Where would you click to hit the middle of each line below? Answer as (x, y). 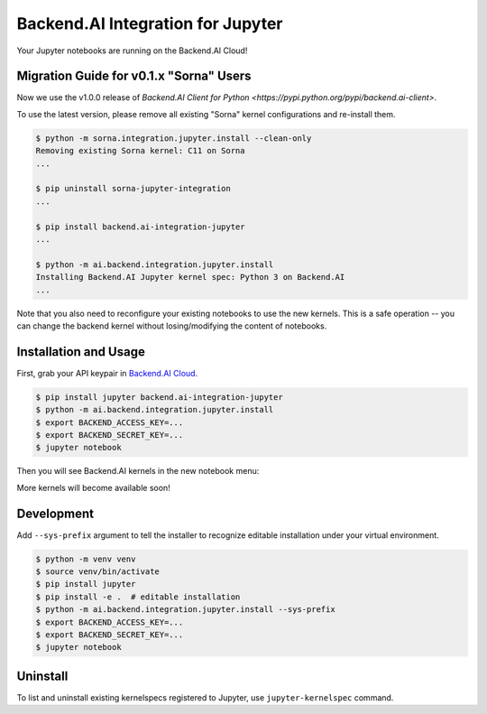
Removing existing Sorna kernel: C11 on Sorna (140, 151)
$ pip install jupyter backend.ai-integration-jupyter (159, 397)
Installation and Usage (81, 352)
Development (55, 513)
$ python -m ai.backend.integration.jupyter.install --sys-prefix (185, 610)
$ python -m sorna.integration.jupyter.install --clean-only (174, 138)
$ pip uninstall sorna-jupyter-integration (133, 189)
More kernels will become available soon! (93, 487)
